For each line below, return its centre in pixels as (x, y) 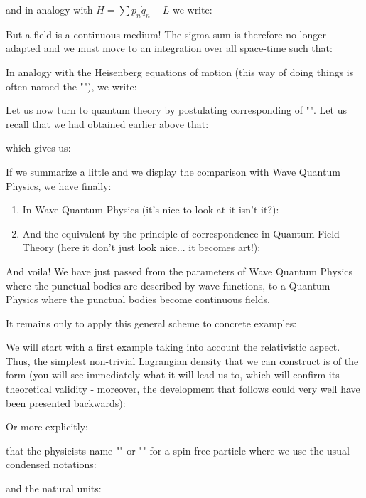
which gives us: (38, 148)
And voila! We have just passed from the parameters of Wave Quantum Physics (179, 271)
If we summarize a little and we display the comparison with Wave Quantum (173, 171)
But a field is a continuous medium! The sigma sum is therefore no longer (166, 34)
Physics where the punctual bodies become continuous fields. (138, 299)
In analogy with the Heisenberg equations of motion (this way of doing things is (180, 71)
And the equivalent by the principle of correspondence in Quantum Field (181, 233)
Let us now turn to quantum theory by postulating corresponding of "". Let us (176, 110)
